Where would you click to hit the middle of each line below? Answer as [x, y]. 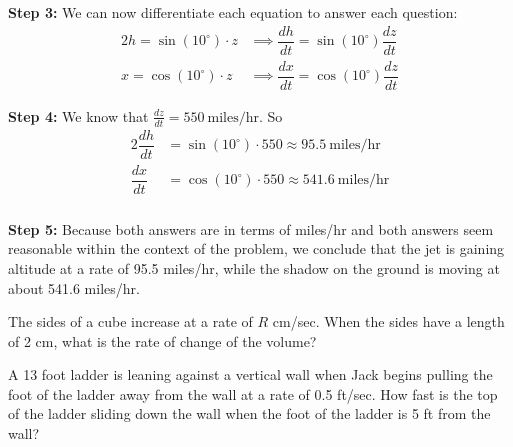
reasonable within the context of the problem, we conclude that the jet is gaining [256, 248]
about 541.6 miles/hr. [74, 287]
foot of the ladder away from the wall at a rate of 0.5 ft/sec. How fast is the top [253, 393]
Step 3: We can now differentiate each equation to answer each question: [233, 12]
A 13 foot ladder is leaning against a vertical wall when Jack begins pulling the [250, 374]
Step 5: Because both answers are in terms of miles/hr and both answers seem [251, 228]
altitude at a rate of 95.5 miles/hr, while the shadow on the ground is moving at [254, 267]
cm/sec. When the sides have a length [388, 321]
